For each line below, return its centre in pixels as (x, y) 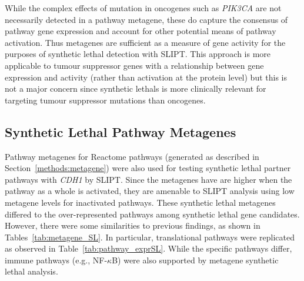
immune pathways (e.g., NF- (56, 260)
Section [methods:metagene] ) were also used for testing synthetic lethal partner (148, 168)
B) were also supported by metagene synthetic (195, 260)
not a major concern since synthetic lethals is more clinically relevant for (136, 88)
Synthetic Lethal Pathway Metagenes (121, 131)
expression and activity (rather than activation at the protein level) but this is (146, 77)
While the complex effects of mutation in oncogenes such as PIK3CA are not (143, 8)
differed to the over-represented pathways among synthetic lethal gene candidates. (152, 214)
